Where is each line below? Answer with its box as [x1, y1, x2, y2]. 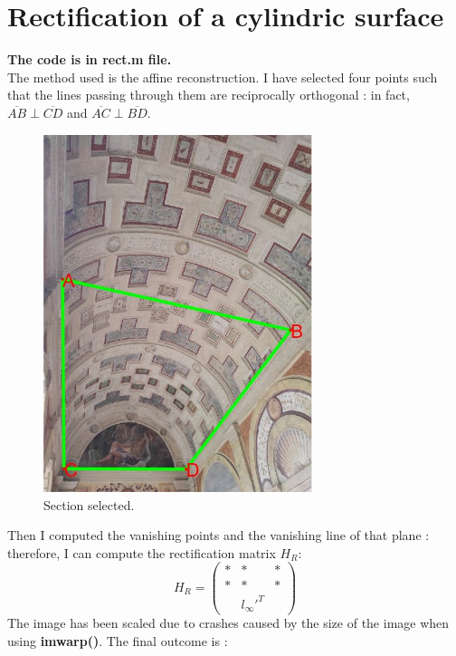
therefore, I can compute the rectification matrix [7, 543, 276, 562]
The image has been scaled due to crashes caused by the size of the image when [7, 613, 450, 632]
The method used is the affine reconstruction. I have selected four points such [7, 67, 438, 86]
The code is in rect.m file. [7, 50, 172, 69]
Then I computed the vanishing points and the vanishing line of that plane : [7, 526, 430, 545]
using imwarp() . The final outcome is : [7, 632, 228, 651]
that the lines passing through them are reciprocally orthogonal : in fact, [7, 85, 410, 104]
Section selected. [43, 495, 135, 514]
